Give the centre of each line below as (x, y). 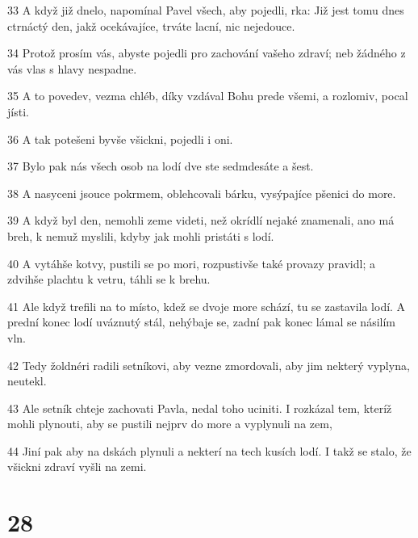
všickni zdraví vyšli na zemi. (77, 467)
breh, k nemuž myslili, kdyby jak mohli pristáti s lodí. (141, 235)
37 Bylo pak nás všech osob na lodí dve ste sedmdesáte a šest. (161, 166)
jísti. (18, 111)
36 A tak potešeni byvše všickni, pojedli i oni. (120, 139)
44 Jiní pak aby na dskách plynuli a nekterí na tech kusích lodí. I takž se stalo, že (209, 450)
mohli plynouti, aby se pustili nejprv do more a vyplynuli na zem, (170, 424)
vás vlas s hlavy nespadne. (72, 68)
